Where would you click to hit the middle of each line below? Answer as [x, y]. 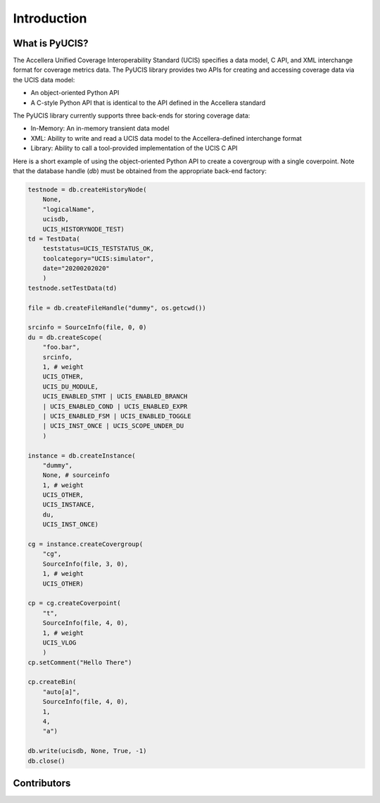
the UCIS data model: [44, 80]
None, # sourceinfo [76, 475]
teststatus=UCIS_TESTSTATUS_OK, [99, 249]
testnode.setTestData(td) [72, 288]
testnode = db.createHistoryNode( [87, 189]
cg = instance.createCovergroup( [85, 544]
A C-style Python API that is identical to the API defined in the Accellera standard [148, 103]
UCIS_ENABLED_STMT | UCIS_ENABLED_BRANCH [115, 397]
